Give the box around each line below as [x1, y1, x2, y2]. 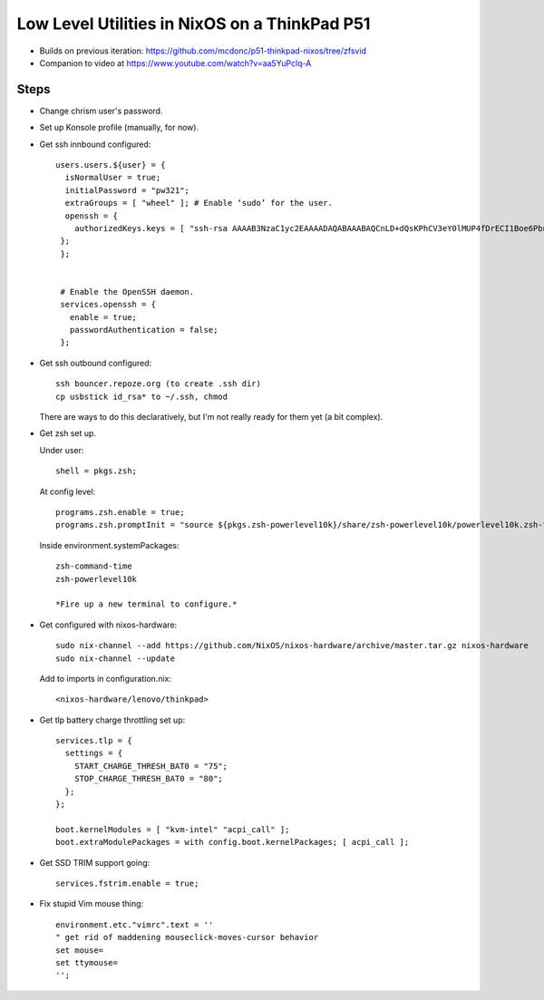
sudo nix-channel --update [55, 653, 176, 664]
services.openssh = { [60, 299, 157, 310]
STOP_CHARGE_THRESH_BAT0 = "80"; [73, 773, 224, 784]
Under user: [39, 444, 84, 455]
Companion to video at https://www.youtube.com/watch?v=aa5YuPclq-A [39, 57, 312, 68]
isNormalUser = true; [64, 172, 161, 183]
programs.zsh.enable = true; [55, 508, 185, 517]
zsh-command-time [55, 561, 132, 571]
